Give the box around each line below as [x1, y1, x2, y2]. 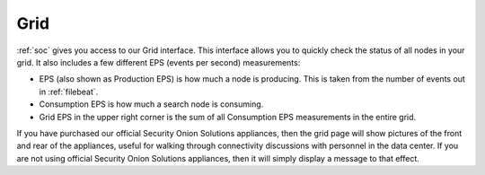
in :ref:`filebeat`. [39, 86, 99, 97]
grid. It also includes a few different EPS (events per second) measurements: [16, 57, 301, 67]
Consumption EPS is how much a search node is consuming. [39, 99, 264, 109]
